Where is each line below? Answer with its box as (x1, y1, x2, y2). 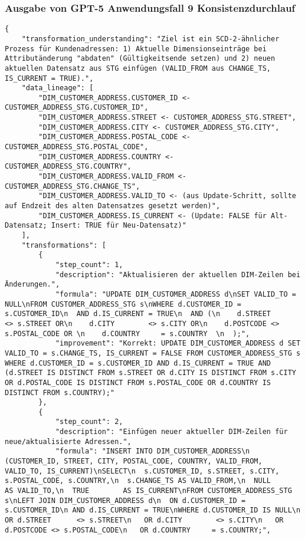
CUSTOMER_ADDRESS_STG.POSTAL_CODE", (5, 143, 149, 152)
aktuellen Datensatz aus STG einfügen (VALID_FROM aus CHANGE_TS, (5, 64, 271, 73)
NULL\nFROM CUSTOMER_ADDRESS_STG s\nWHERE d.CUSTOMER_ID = (5, 300, 241, 308)
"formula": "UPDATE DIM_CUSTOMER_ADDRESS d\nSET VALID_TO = (55, 290, 296, 298)
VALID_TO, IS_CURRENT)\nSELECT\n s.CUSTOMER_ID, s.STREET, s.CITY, (5, 466, 280, 475)
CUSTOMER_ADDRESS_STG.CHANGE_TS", (5, 182, 140, 190)
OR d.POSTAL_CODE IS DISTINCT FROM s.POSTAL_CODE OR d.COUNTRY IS (5, 378, 271, 387)
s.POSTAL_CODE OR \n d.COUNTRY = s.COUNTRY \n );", (5, 329, 250, 338)
